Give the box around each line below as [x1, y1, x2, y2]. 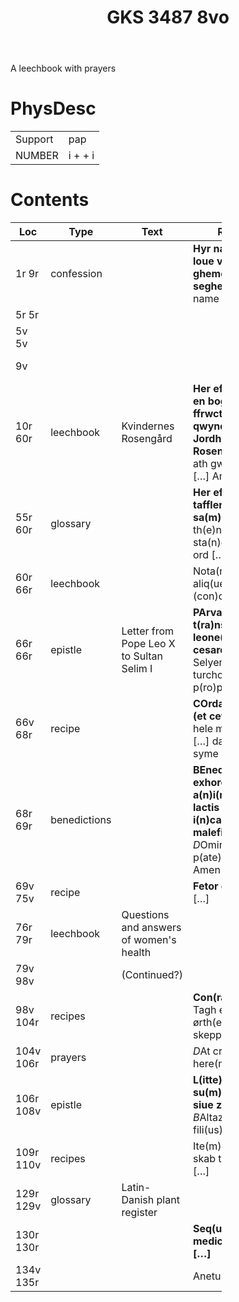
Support [15, 132, 54, 146]
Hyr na [193, 242, 226, 256]
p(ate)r [193, 851, 226, 865]
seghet [193, 279, 227, 293]
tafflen [193, 498, 226, 512]
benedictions [50, 813, 112, 827]
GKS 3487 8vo [106, 6, 230, 29]
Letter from [121, 624, 175, 638]
